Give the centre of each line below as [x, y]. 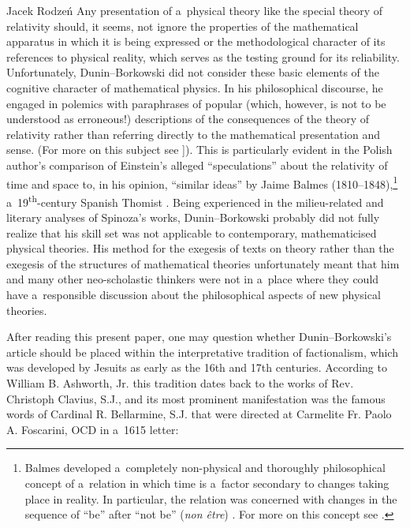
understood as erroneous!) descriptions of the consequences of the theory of [188, 119]
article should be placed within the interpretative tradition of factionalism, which [202, 352]
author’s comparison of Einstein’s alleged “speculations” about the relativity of [197, 165]
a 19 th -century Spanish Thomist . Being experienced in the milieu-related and [195, 200]
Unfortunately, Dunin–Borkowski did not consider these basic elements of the [193, 72]
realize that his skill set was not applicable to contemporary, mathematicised [192, 232]
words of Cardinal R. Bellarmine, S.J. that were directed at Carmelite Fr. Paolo [199, 414]
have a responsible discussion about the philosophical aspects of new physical [194, 294]
